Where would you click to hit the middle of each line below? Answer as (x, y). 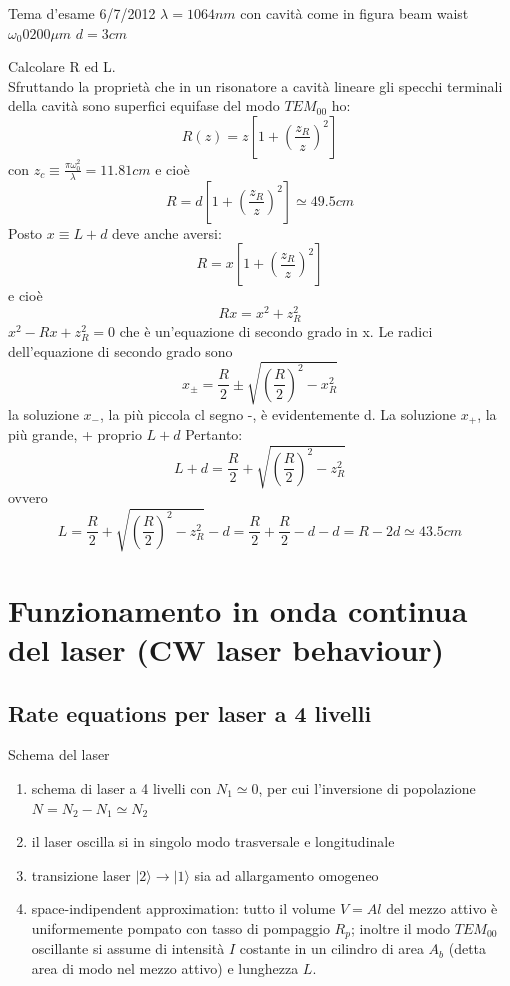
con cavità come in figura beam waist (354, 13)
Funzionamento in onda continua (238, 609)
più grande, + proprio (75, 434)
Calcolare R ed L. (62, 66)
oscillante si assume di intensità (128, 948)
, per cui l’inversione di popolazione (367, 787)
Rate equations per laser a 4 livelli (190, 712)
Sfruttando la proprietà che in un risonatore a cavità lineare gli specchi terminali (255, 85)
